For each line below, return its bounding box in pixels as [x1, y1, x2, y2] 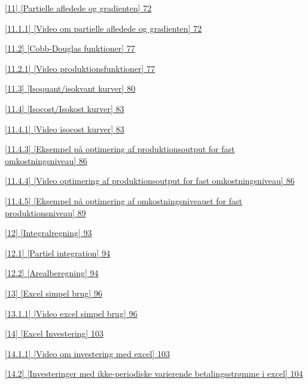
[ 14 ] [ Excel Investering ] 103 [5, 327, 103, 340]
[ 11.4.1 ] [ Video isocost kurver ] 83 [5, 122, 124, 135]
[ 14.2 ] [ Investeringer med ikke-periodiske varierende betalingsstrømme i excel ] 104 [5, 367, 303, 380]
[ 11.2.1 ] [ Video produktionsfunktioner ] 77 [5, 62, 155, 74]
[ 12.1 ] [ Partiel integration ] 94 [5, 246, 111, 259]
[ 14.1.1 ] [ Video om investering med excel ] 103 [5, 347, 170, 359]
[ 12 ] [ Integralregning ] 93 [5, 226, 92, 239]
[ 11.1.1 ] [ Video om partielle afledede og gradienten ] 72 [5, 22, 202, 34]
